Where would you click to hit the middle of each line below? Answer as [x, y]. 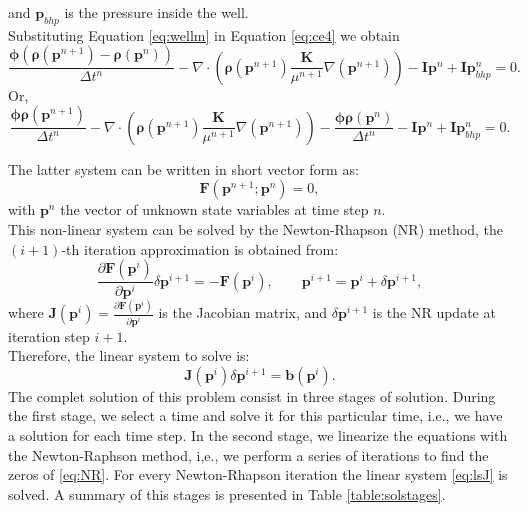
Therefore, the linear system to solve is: [129, 355]
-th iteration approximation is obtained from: [200, 248]
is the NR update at [434, 312]
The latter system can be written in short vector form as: [183, 168]
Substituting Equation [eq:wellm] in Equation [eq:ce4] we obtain [204, 34]
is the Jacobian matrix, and [243, 312]
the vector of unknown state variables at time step [214, 209]
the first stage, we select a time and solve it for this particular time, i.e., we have [255, 415]
